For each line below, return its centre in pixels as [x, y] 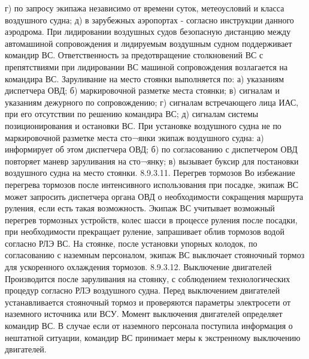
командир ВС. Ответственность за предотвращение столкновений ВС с [134, 55]
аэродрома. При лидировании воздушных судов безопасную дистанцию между [148, 32]
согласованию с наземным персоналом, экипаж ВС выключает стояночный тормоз [155, 255]
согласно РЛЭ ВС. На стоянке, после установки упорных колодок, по [131, 243]
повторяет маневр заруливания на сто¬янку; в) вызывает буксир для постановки [152, 161]
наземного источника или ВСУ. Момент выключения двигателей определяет [144, 314]
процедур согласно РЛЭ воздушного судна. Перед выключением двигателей [143, 290]
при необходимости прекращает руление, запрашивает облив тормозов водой [145, 231]
